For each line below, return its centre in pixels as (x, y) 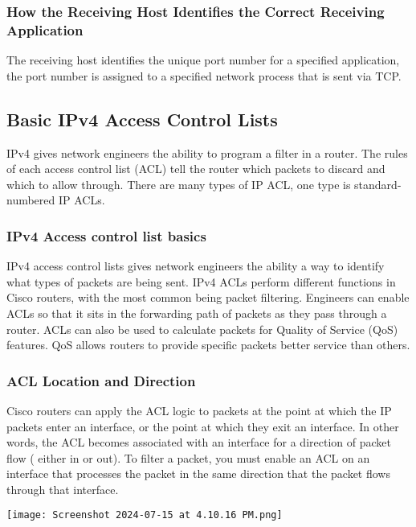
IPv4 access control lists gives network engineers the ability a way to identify (196, 266)
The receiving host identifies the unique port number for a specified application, (203, 60)
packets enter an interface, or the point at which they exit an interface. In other (203, 426)
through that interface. (63, 489)
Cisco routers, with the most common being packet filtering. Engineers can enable (208, 297)
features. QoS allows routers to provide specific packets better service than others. (208, 345)
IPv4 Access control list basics (106, 235)
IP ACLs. (82, 200)
